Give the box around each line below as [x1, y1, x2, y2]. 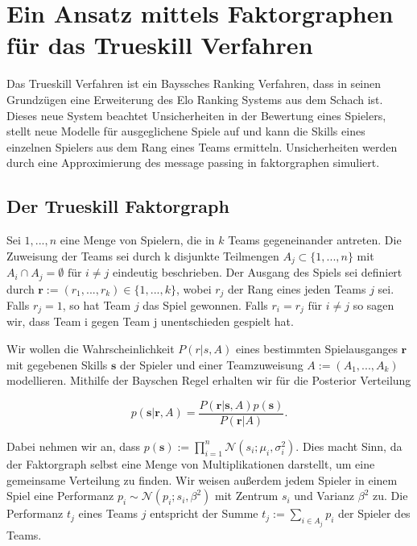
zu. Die [373, 487, 408, 504]
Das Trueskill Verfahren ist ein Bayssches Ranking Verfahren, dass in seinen [6, 75, 382, 92]
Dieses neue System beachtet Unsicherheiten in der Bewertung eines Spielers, [6, 106, 386, 123]
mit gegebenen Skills [6, 356, 108, 373]
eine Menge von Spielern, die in [60, 231, 215, 248]
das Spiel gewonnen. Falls [142, 297, 268, 314]
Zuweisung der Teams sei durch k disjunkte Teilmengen [6, 247, 279, 264]
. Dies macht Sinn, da [295, 437, 403, 454]
